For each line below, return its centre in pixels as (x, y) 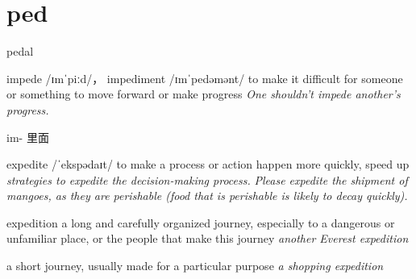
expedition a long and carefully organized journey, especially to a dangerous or (201, 222)
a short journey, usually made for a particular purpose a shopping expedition (195, 266)
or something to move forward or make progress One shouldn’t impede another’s (204, 94)
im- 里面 (28, 137)
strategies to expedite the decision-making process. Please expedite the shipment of (207, 179)
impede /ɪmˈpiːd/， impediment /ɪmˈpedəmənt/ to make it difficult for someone (205, 78)
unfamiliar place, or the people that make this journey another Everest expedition (208, 238)
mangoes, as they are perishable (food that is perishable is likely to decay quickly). (207, 196)
